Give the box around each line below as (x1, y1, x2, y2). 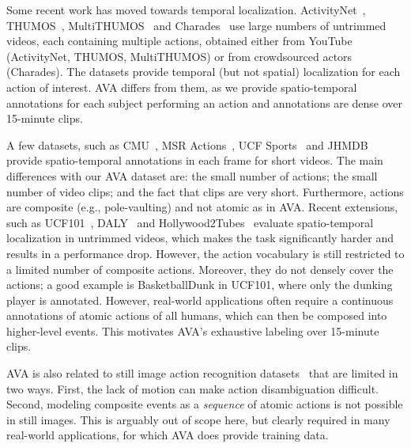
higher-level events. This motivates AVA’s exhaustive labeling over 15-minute (6, 322, 379, 339)
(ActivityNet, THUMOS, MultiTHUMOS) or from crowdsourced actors (6, 47, 353, 64)
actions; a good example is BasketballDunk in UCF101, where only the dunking (6, 276, 393, 293)
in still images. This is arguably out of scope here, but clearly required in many (6, 411, 390, 427)
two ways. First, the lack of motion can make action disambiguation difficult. (6, 380, 379, 397)
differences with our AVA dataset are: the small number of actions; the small (6, 167, 378, 184)
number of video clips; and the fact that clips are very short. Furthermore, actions (6, 183, 404, 199)
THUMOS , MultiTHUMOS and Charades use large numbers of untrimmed (6, 17, 386, 33)
